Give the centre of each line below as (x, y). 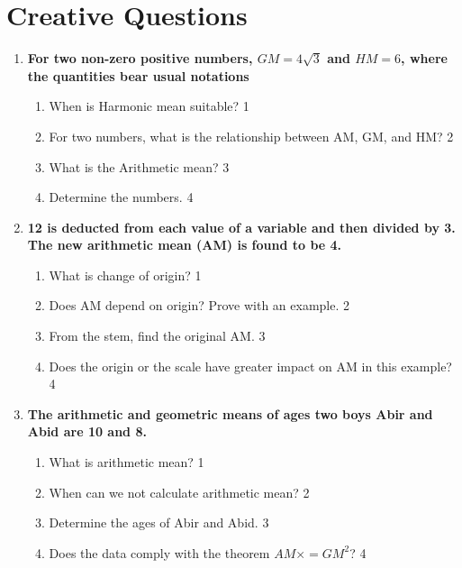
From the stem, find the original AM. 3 (157, 336)
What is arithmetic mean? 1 (127, 462)
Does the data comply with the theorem (159, 552)
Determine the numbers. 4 (121, 197)
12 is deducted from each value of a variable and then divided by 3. (241, 227)
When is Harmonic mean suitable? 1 (149, 106)
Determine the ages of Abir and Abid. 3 (159, 522)
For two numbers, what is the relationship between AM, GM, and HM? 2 (251, 136)
